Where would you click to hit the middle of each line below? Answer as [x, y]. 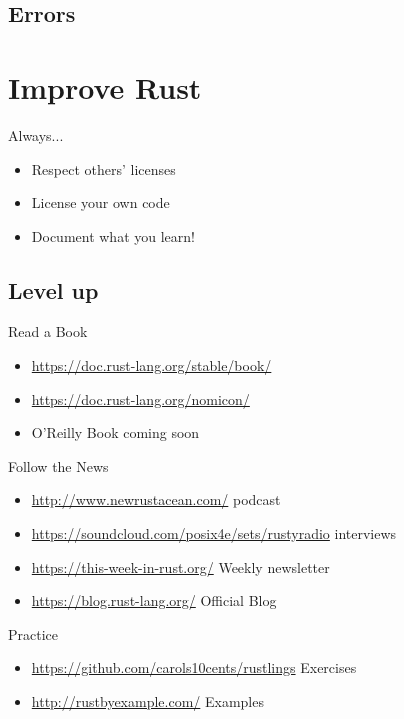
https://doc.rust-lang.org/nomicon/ [140, 398]
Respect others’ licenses [103, 168]
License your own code [100, 202]
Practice [33, 633]
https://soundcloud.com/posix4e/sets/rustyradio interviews [214, 533]
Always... [36, 134]
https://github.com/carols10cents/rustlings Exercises [194, 667]
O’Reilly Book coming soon [115, 432]
